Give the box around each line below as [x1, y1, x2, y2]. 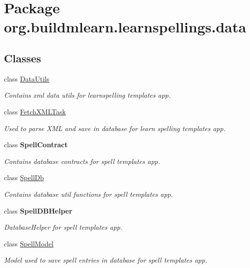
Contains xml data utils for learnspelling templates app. [4, 90, 171, 100]
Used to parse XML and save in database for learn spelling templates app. [4, 123, 225, 133]
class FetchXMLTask [4, 106, 66, 116]
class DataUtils [4, 73, 50, 83]
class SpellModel [4, 238, 54, 248]
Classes [4, 50, 41, 65]
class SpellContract [4, 139, 68, 150]
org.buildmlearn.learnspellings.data [4, 17, 247, 37]
